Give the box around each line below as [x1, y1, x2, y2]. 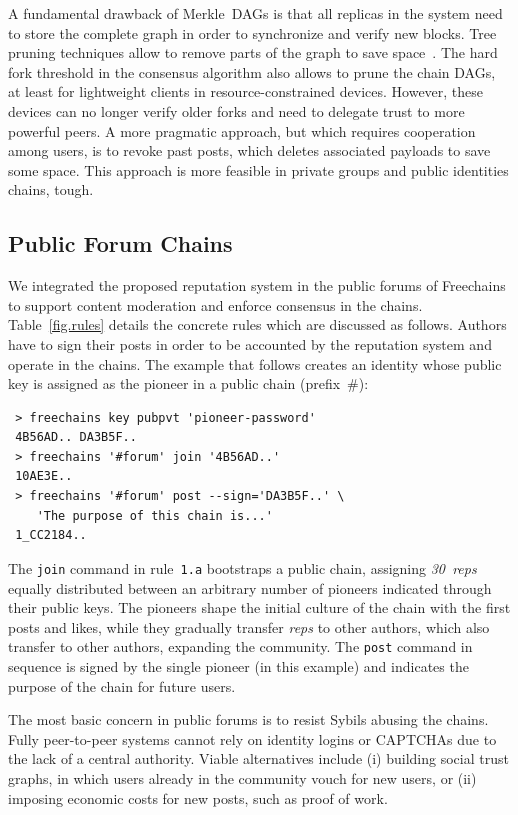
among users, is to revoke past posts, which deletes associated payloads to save [8, 140, 491, 161]
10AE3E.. [15, 469, 73, 484]
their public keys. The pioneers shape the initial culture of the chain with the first [8, 597, 511, 618]
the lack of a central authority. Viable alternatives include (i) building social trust [8, 748, 509, 769]
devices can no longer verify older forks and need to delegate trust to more [8, 100, 465, 121]
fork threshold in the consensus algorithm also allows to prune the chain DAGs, [8, 61, 496, 82]
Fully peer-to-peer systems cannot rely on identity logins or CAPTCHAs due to [8, 728, 497, 749]
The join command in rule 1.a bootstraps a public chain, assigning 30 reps [8, 557, 477, 578]
